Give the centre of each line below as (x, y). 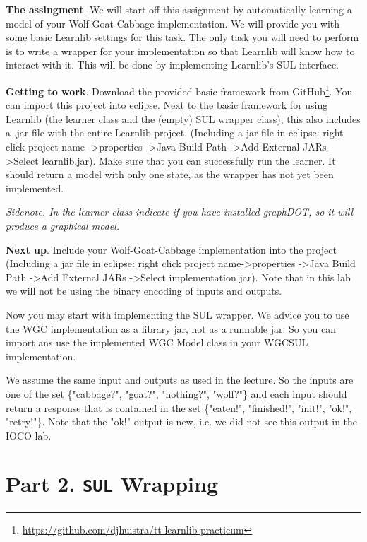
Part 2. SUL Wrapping (112, 484)
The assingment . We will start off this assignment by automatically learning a (179, 9)
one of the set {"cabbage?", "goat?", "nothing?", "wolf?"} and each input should (176, 393)
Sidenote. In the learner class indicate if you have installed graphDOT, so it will (180, 212)
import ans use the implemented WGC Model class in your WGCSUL (157, 342)
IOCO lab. (29, 435)
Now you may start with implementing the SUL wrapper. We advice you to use (178, 314)
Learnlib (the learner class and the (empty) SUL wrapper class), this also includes (183, 118)
